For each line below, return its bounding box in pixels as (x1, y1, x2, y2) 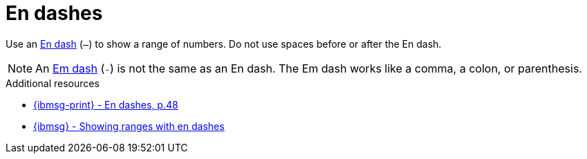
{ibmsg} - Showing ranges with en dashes (33, 120, 225, 132)
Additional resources (6, 77, 100, 89)
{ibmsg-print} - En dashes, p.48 (33, 98, 178, 111)
